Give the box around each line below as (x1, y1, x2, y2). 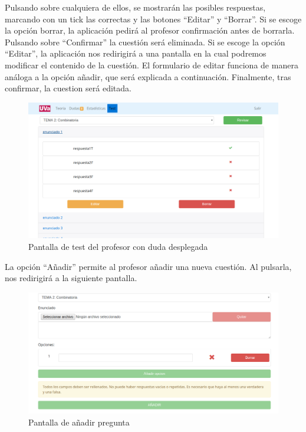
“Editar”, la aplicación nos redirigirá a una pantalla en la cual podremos (5, 47, 266, 60)
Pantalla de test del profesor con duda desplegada (28, 240, 208, 252)
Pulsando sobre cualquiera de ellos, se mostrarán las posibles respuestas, (5, 1, 266, 13)
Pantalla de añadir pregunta (28, 415, 130, 428)
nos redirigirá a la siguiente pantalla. (5, 272, 137, 284)
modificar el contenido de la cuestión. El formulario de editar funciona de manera (5, 58, 298, 71)
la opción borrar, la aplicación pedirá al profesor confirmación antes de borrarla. (5, 24, 295, 37)
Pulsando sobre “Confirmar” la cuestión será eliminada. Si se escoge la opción (5, 35, 285, 48)
